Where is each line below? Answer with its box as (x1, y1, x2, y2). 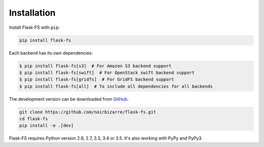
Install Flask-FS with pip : (9, 24, 60, 30)
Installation (9, 7, 56, 18)
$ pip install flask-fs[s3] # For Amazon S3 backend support (19, 63, 172, 68)
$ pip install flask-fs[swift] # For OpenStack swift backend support (19, 70, 195, 75)
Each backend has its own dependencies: (9, 50, 93, 56)
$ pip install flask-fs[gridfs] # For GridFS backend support (19, 77, 175, 83)
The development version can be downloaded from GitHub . (9, 96, 129, 102)
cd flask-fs (19, 116, 48, 122)
